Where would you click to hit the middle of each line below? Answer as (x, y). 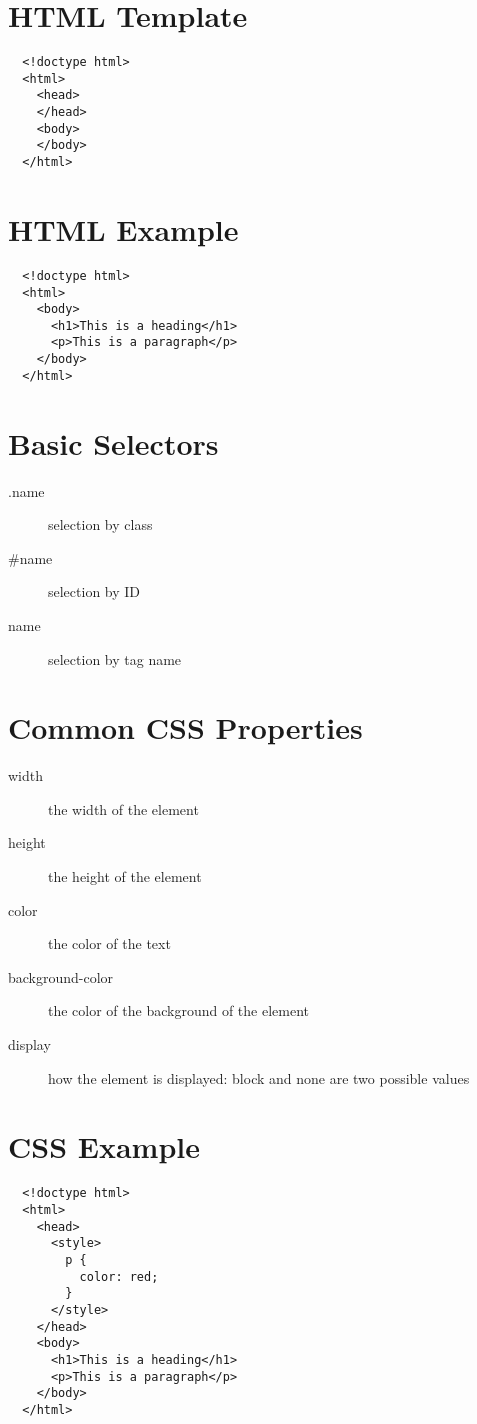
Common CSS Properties (185, 727)
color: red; (119, 1276)
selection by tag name (115, 658)
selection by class (100, 524)
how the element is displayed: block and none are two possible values (259, 1077)
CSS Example (104, 1146)
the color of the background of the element (179, 1010)
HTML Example (123, 228)
